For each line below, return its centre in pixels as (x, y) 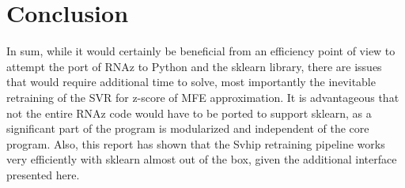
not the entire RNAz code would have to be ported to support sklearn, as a (189, 113)
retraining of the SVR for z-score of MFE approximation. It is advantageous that (203, 97)
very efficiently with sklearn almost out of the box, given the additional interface (202, 159)
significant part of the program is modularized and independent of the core (188, 128)
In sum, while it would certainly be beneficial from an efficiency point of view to (201, 51)
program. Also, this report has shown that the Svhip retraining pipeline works (196, 143)
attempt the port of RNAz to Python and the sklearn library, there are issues (194, 66)
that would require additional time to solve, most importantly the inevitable (191, 82)
